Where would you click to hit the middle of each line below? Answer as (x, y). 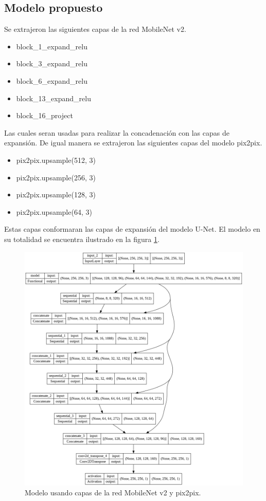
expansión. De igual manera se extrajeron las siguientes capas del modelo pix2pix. (133, 143)
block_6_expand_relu (52, 80)
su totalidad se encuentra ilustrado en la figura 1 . (82, 239)
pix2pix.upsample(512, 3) (56, 160)
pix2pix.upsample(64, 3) (54, 211)
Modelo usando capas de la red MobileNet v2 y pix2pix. (113, 493)
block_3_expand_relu (52, 63)
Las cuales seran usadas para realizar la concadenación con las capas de (117, 132)
